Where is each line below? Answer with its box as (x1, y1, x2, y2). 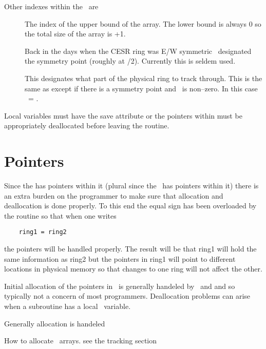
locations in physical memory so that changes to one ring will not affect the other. (4, 263, 262, 274)
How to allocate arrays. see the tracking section (4, 335, 157, 346)
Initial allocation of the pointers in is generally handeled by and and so (4, 280, 235, 291)
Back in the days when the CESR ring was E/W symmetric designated (25, 45, 252, 56)
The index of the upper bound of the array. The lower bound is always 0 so (25, 18, 261, 29)
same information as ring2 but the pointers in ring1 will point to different (4, 253, 236, 264)
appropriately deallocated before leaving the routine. (4, 120, 169, 131)
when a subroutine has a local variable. (4, 301, 131, 312)
